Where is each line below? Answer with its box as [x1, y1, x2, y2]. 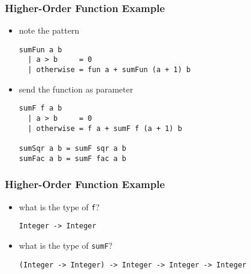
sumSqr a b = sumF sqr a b [19, 144, 126, 153]
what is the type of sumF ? [19, 239, 113, 251]
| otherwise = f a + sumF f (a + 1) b [28, 124, 182, 133]
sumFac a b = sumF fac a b [19, 154, 126, 163]
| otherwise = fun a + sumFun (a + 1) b [28, 65, 191, 75]
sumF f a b [19, 104, 62, 113]
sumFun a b [19, 45, 62, 54]
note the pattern [19, 24, 80, 37]
